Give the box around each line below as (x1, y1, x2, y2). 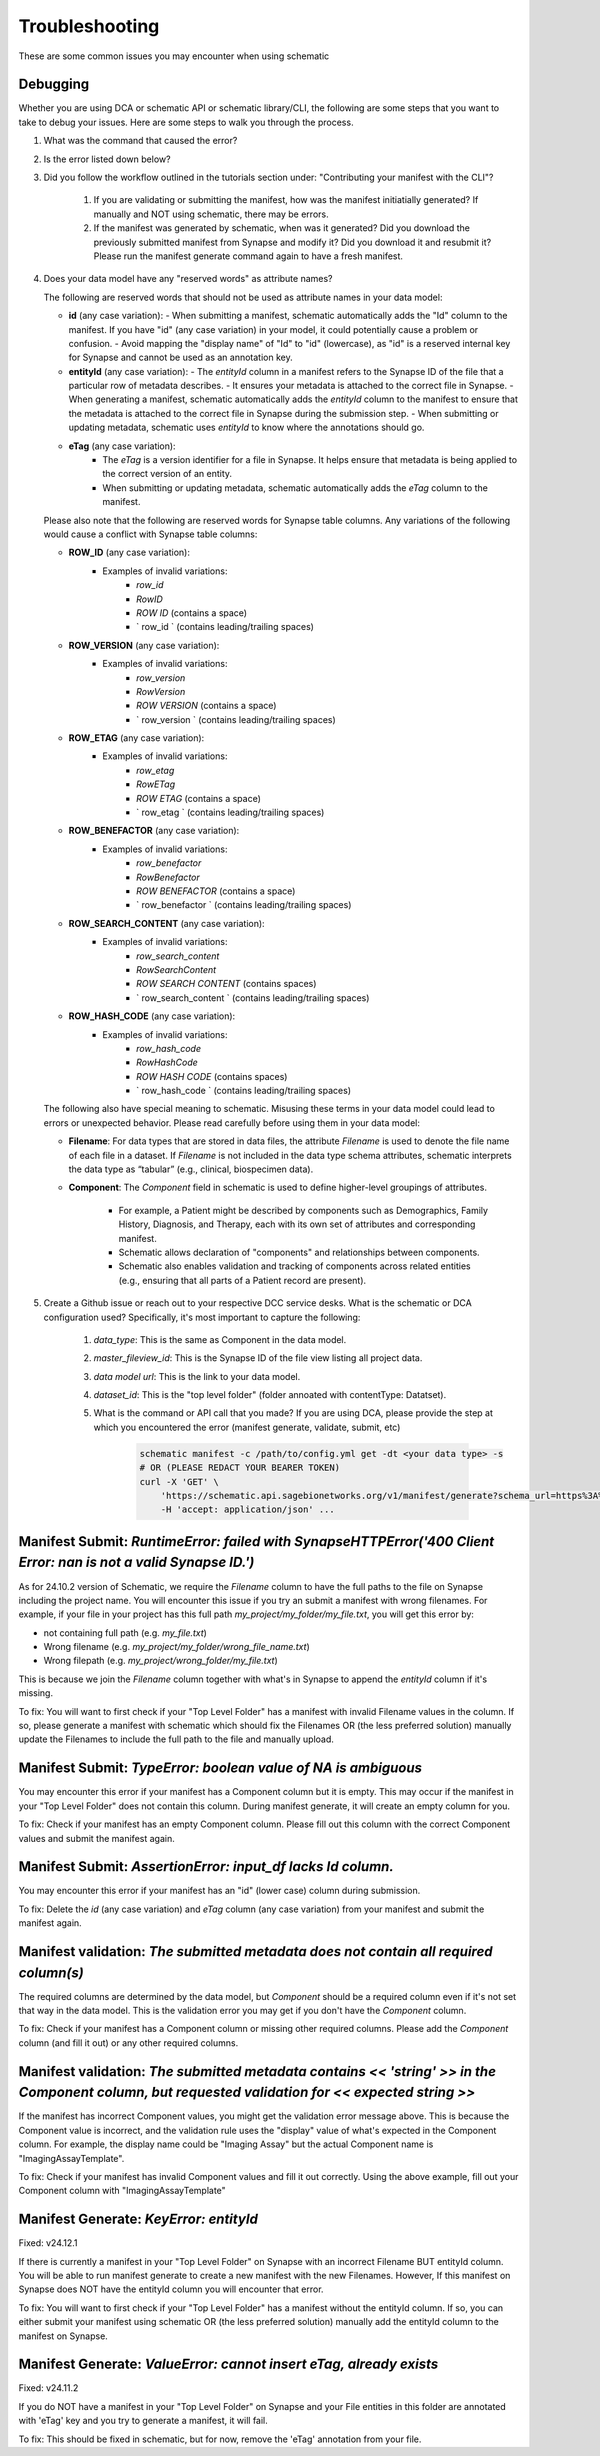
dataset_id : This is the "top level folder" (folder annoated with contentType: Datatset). (93, 1389, 447, 1401)
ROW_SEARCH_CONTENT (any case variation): (68, 917, 265, 929)
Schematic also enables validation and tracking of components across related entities (118, 1260, 471, 1272)
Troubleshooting (18, 15, 160, 37)
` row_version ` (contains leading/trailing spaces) (136, 713, 337, 725)
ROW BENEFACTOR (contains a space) (136, 885, 296, 897)
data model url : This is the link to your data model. (93, 1370, 301, 1382)
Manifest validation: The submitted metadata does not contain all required (18, 1943, 494, 1960)
